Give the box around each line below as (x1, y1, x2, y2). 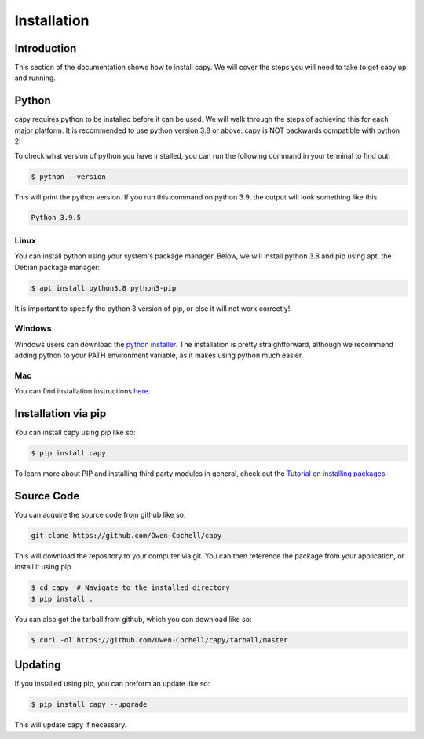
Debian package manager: (14, 262, 101, 272)
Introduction (14, 42, 77, 55)
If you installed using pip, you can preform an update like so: (14, 679, 210, 689)
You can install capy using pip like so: (14, 428, 137, 437)
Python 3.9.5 (31, 213, 82, 222)
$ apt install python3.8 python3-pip (31, 284, 177, 292)
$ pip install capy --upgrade (31, 700, 148, 709)
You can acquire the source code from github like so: (14, 510, 186, 520)
